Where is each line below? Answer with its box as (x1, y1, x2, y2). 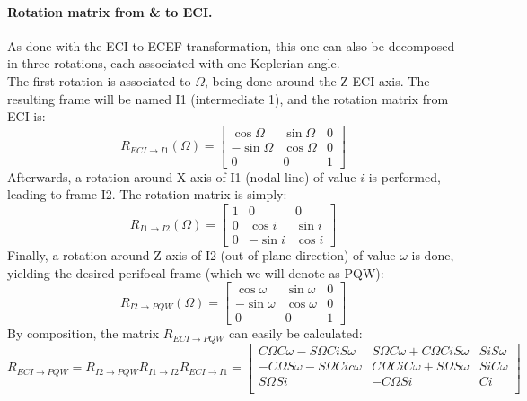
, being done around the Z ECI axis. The (205, 71, 430, 90)
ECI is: (7, 107, 46, 126)
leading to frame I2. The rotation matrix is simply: (7, 185, 287, 204)
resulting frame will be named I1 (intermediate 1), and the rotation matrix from (7, 89, 449, 108)
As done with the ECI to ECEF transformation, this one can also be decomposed (7, 36, 455, 55)
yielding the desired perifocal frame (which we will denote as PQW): (7, 263, 384, 282)
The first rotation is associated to (7, 71, 191, 90)
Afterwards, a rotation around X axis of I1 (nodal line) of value (7, 167, 356, 186)
